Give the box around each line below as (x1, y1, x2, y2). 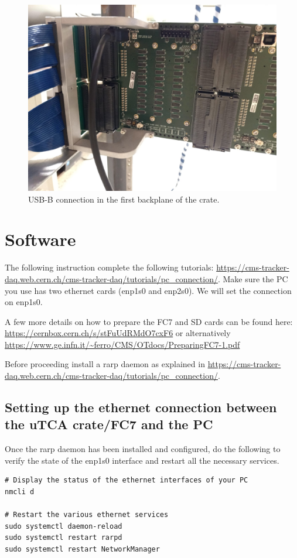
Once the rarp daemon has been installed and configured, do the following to (5, 443, 281, 455)
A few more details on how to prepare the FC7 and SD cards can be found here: (5, 315, 293, 327)
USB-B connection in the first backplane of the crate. (28, 193, 220, 205)
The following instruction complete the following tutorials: (5, 261, 214, 273)
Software (5, 227, 76, 251)
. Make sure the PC (217, 272, 288, 285)
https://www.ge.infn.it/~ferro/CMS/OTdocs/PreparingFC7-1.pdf (5, 338, 240, 350)
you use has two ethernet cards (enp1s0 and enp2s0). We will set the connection (5, 284, 292, 296)
